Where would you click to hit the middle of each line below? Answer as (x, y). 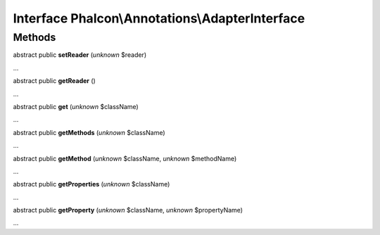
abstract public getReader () (55, 81)
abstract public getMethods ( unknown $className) (89, 132)
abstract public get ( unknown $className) (76, 106)
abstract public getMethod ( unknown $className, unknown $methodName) (125, 158)
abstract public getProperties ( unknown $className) (91, 184)
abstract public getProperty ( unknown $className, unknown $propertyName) (128, 210)
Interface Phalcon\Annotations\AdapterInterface (159, 18)
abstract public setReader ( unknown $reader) (80, 55)
